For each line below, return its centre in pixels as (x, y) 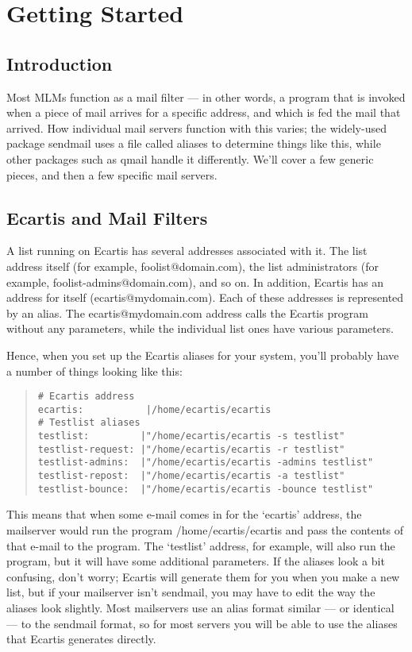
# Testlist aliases (89, 423)
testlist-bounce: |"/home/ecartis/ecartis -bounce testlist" (206, 489)
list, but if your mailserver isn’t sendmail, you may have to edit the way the (191, 592)
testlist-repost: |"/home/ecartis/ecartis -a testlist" (191, 476)
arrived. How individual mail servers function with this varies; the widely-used (196, 127)
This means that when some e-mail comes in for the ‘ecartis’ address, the (184, 514)
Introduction (60, 63)
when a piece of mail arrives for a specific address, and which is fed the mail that (204, 112)
